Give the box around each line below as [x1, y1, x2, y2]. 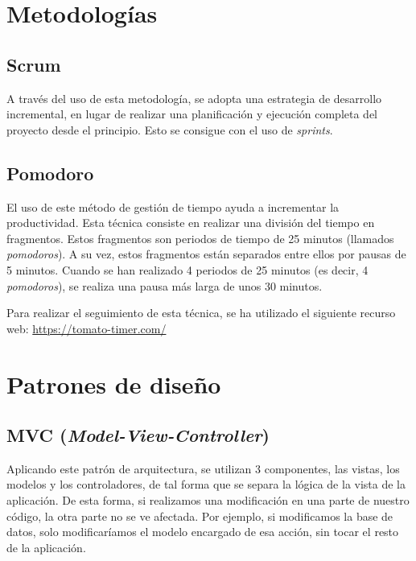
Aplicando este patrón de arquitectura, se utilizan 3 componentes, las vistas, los [6, 460, 400, 476]
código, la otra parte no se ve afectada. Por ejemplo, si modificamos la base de [6, 507, 393, 524]
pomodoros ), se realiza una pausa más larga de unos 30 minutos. [6, 277, 323, 294]
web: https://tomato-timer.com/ [6, 320, 167, 336]
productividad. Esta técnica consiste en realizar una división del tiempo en [6, 214, 375, 231]
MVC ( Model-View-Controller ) [6, 423, 270, 448]
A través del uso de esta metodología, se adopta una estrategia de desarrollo [6, 89, 382, 106]
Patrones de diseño [6, 367, 221, 400]
